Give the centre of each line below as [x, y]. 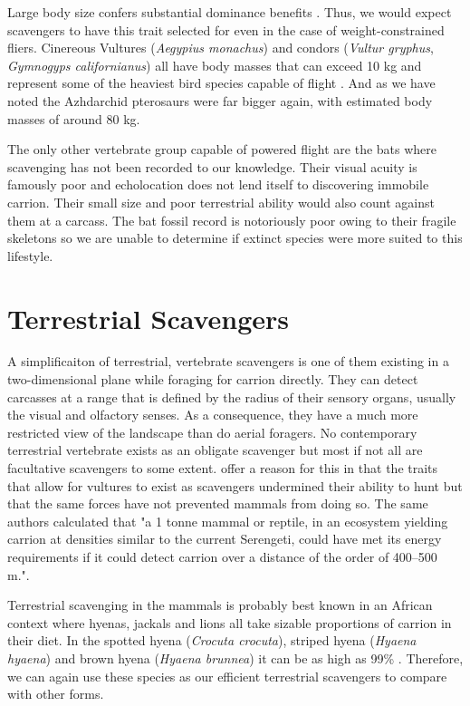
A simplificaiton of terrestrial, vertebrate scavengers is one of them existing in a [228, 361]
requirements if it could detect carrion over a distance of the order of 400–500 [222, 556]
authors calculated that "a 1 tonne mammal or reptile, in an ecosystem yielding [228, 521]
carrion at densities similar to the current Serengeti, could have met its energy [225, 539]
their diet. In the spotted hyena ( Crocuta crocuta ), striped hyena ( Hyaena [212, 640]
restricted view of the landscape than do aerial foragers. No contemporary [212, 432]
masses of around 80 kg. [74, 118]
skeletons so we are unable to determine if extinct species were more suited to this [235, 238]
